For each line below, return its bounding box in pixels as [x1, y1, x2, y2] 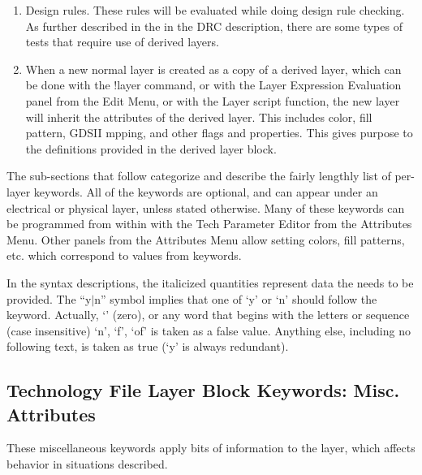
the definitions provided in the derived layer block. [25, 140, 277, 157]
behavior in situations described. [6, 456, 168, 473]
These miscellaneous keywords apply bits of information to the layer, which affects [6, 439, 416, 456]
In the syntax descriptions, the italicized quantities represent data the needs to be [6, 274, 414, 291]
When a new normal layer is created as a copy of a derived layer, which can [25, 60, 402, 77]
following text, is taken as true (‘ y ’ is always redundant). [6, 338, 289, 355]
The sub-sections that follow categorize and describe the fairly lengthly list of [6, 167, 391, 184]
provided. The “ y [6, 290, 92, 307]
